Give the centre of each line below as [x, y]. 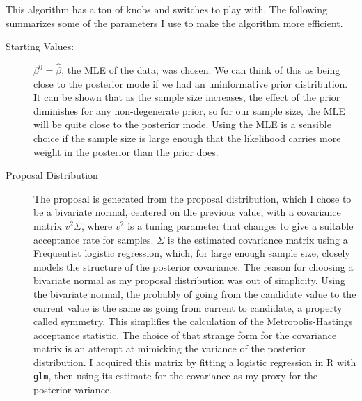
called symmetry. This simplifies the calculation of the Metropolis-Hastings [193, 321]
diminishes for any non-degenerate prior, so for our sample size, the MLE [189, 110]
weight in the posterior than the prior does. [126, 151]
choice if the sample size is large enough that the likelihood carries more [187, 137]
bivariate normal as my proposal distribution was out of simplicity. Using [189, 280]
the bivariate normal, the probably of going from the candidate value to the [195, 293]
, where [97, 225]
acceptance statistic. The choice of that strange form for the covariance [185, 335]
